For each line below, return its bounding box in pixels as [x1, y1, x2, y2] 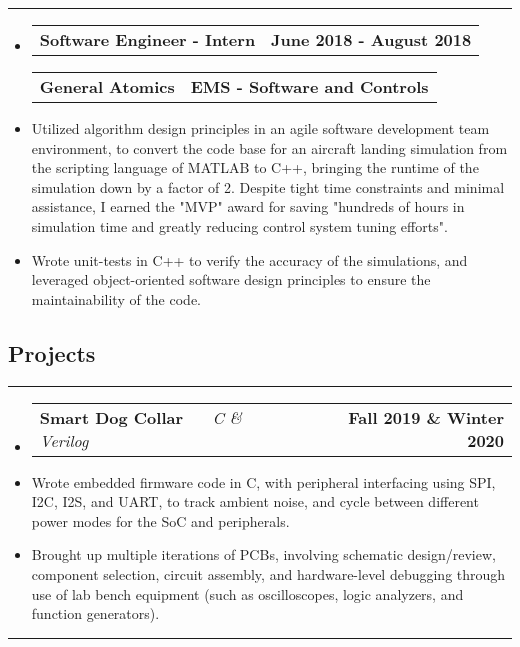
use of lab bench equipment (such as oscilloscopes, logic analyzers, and [31, 583, 464, 604]
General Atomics [39, 75, 175, 98]
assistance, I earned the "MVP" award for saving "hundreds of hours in [31, 196, 465, 217]
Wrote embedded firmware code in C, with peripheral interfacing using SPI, [31, 471, 496, 492]
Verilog [39, 428, 89, 452]
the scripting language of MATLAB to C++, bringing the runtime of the [31, 157, 479, 178]
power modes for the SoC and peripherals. [31, 510, 290, 531]
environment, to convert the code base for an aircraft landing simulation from [31, 137, 508, 158]
